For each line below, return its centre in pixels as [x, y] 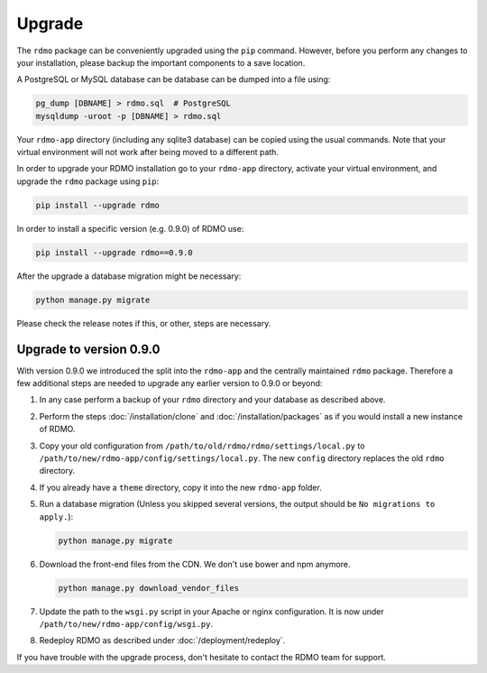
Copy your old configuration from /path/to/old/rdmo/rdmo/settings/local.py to [202, 446]
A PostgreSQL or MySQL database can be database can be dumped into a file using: [174, 79]
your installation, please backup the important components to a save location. [161, 62]
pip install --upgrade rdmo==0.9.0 [114, 252]
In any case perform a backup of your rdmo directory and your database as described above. [212, 400]
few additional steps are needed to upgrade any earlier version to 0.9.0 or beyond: [170, 383]
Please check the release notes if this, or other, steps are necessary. [144, 323]
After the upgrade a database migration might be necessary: [129, 276]
